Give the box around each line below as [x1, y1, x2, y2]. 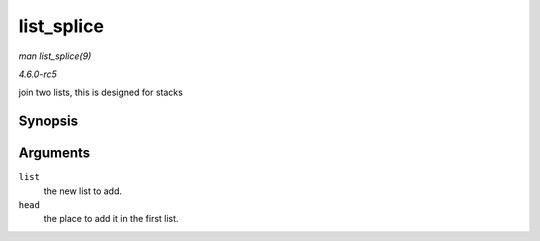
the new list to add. [43, 185, 123, 197]
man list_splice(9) [18, 50, 92, 62]
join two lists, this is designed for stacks [18, 86, 184, 99]
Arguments [18, 145, 91, 162]
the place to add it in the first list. [43, 213, 179, 225]
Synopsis [18, 113, 79, 130]
